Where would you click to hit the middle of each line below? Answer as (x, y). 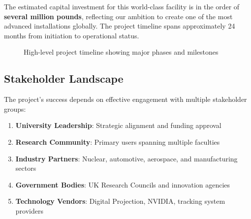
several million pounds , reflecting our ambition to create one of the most (118, 16)
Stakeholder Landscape (64, 78)
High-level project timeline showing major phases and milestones (121, 52)
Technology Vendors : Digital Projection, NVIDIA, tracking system (120, 201)
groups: (15, 109)
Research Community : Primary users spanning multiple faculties (118, 141)
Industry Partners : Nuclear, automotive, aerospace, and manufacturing (126, 158)
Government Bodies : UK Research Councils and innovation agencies (123, 184)
